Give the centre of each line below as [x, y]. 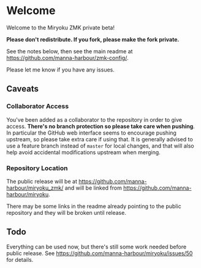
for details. [20, 259]
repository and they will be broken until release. [66, 212]
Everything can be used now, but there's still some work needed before [97, 247]
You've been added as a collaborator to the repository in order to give [94, 119]
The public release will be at [42, 181]
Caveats [22, 89]
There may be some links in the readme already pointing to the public [94, 206]
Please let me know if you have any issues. [61, 69]
